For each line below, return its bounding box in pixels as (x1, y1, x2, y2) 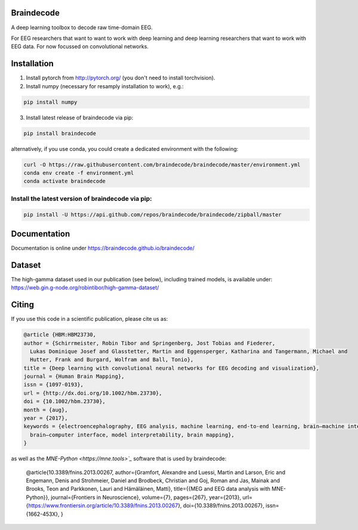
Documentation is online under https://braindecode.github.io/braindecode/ (11, 244, 195, 252)
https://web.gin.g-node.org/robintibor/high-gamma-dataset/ (11, 284, 159, 292)
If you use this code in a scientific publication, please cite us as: (11, 315, 168, 323)
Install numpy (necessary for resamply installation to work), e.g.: (26, 82, 184, 89)
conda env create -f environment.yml (23, 169, 134, 176)
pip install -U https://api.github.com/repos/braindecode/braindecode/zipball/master (23, 212, 282, 218)
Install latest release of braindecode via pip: (26, 114, 134, 121)
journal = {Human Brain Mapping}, (23, 373, 125, 380)
